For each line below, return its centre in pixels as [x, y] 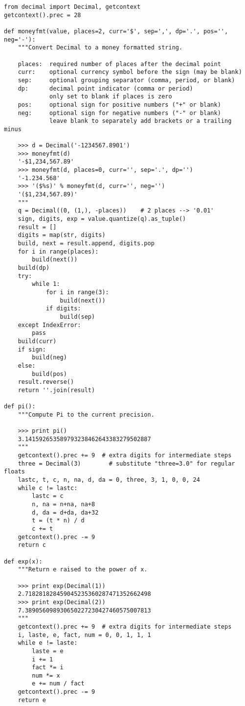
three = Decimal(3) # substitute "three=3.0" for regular [126, 463]
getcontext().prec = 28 [43, 15]
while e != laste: [48, 643]
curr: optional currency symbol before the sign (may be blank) [130, 72]
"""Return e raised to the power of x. [83, 570]
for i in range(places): [58, 251]
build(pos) [49, 374]
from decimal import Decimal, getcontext [72, 7]
